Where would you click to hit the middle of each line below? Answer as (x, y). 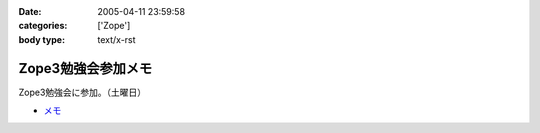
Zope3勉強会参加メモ (85, 68)
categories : (43, 26)
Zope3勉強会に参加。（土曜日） (82, 92)
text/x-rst (116, 39)
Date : (30, 11)
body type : (41, 39)
